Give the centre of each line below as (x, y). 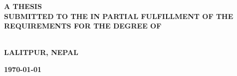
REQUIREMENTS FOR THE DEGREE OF (83, 26)
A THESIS (23, 6)
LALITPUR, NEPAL (41, 52)
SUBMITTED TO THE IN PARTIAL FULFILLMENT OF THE (119, 16)
